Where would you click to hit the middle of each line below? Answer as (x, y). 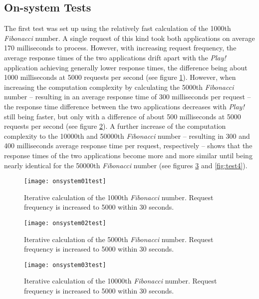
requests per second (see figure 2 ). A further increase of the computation (115, 126)
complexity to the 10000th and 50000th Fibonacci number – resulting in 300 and (127, 136)
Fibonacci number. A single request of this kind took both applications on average (129, 38)
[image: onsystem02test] (65, 223)
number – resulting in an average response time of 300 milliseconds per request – (128, 97)
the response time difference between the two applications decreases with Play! (124, 106)
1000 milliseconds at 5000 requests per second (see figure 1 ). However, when (120, 77)
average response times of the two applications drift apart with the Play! (115, 57)
